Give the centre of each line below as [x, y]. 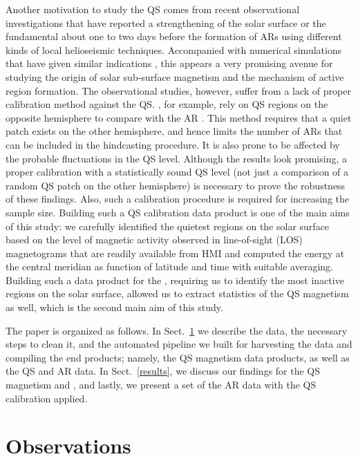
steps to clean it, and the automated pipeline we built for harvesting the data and [179, 344]
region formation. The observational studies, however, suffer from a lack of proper [178, 90]
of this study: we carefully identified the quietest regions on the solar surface [168, 226]
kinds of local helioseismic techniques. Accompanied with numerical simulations [174, 49]
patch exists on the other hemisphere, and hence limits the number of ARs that [174, 131]
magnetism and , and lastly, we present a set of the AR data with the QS [161, 385]
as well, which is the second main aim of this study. [114, 307]
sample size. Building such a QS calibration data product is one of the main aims [178, 212]
